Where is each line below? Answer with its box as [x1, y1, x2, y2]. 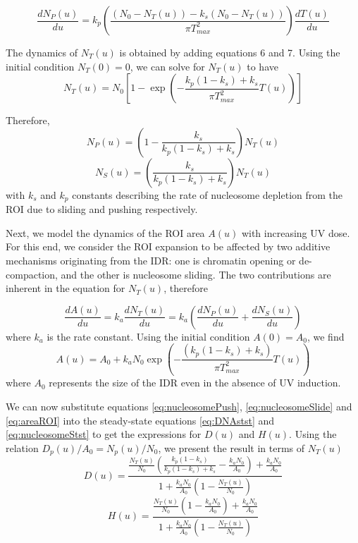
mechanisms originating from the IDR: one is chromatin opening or [6, 253, 296, 268]
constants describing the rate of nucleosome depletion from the [72, 187, 343, 202]
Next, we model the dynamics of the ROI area [6, 225, 205, 240]
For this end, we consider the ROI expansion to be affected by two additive [6, 239, 331, 254]
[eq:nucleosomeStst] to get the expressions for [6, 427, 202, 441]
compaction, [6, 267, 58, 281]
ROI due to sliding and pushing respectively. [6, 202, 198, 216]
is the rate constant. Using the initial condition [47, 329, 250, 343]
